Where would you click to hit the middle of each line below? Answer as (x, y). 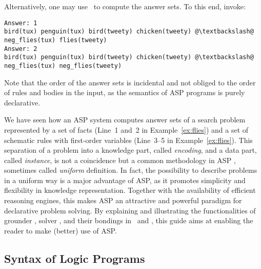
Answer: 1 (21, 23)
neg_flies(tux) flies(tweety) (56, 40)
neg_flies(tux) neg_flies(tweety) (63, 66)
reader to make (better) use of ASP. (61, 230)
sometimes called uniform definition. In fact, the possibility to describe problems (131, 170)
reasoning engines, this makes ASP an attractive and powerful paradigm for (123, 200)
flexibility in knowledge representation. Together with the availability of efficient (130, 190)
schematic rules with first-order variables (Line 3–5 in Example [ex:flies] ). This (128, 140)
